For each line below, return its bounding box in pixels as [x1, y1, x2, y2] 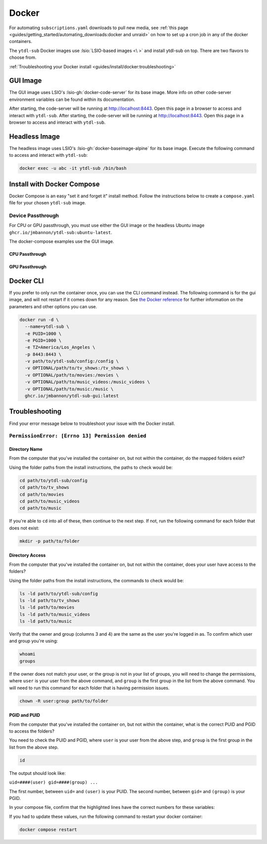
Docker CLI [9, 277, 44, 285]
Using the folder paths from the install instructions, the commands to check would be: [9, 577, 184, 583]
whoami [19, 651, 36, 657]
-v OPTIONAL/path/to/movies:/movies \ [25, 372, 119, 378]
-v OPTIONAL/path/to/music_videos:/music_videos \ [25, 379, 150, 385]
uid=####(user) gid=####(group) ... [9, 780, 98, 785]
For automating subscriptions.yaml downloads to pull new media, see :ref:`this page [9, 25, 188, 31]
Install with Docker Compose [9, 180, 100, 188]
